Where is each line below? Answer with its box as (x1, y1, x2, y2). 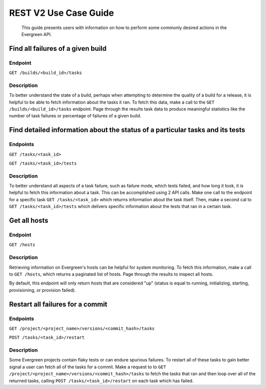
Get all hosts (9, 216, 49, 225)
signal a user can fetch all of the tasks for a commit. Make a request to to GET (9, 364, 166, 370)
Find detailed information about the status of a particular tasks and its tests (9, 126, 245, 134)
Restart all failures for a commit (9, 300, 108, 308)
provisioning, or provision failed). (9, 287, 76, 293)
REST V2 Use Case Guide (9, 7, 114, 18)
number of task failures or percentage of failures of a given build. (9, 113, 141, 119)
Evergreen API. (21, 31, 52, 37)
